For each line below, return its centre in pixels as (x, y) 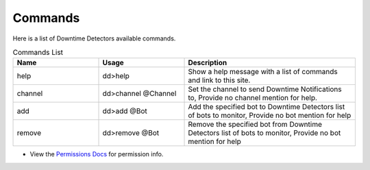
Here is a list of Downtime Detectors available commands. (94, 38)
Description (208, 63)
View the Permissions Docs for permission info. (97, 154)
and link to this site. (219, 80)
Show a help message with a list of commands (263, 72)
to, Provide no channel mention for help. (253, 98)
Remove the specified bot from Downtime (255, 125)
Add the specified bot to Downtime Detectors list (267, 107)
